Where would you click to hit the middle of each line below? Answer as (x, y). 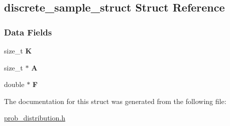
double (14, 84)
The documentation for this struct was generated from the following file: (115, 101)
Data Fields (28, 32)
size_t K (18, 50)
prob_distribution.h (35, 118)
